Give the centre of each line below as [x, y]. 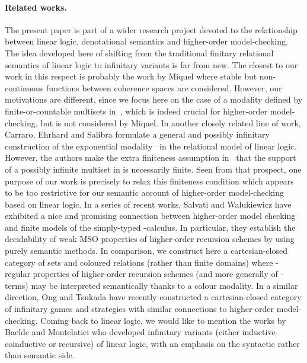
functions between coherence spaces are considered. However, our [164, 87]
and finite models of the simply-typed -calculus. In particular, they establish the [150, 227]
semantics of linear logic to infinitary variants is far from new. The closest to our [151, 64]
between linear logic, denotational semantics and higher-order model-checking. [146, 41]
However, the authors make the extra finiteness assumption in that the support [151, 157]
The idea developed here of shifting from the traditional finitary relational [139, 52]
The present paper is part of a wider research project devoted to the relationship [151, 29]
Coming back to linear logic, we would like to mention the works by [163, 320]
